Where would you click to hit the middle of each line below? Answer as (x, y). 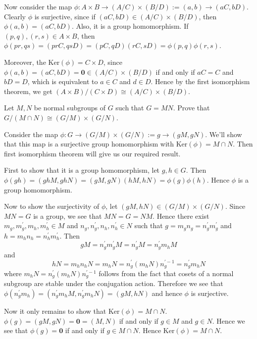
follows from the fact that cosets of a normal (166, 273)
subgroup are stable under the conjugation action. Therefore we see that (114, 283)
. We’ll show (224, 134)
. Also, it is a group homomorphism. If (130, 26)
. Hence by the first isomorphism (200, 81)
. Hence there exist (181, 216)
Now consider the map (38, 6)
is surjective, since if (65, 16)
